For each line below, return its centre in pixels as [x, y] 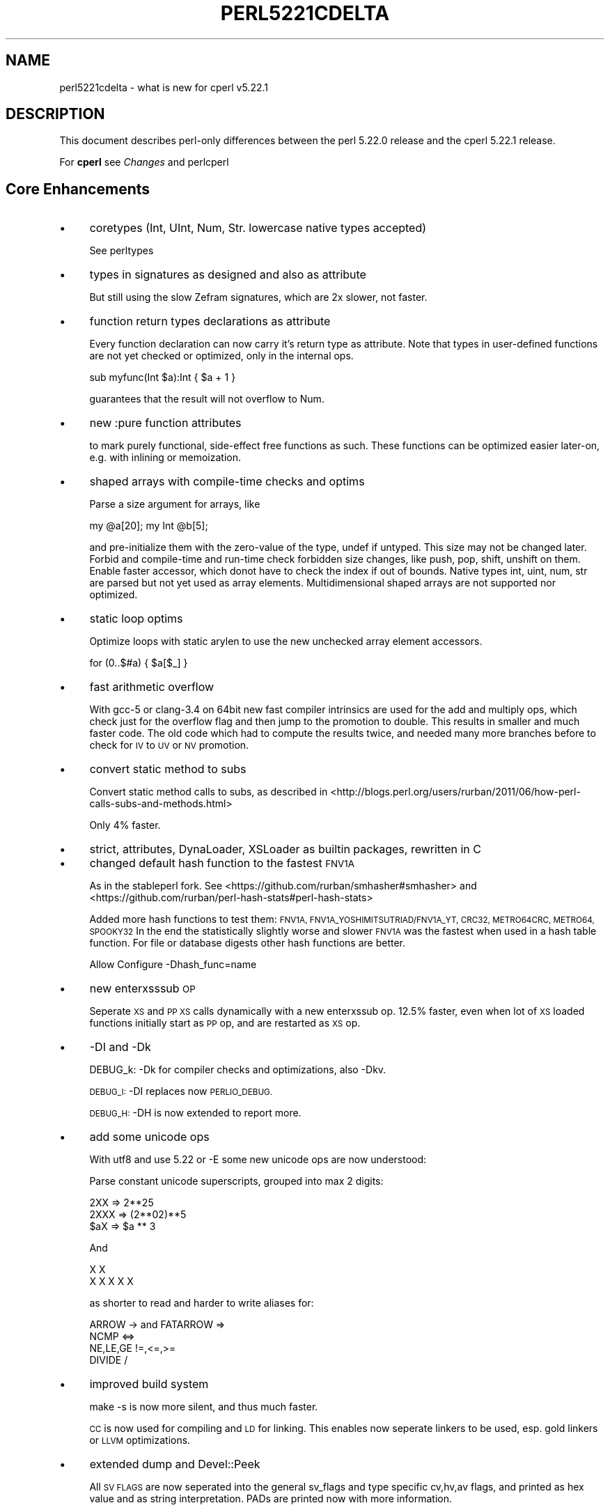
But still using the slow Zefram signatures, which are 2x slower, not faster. [258, 297]
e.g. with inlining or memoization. [165, 458]
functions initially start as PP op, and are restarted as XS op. [225, 1023]
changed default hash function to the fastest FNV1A [222, 863]
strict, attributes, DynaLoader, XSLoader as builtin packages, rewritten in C [285, 849]
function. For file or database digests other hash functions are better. [247, 943]
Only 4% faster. [125, 825]
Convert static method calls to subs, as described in [209, 792]
